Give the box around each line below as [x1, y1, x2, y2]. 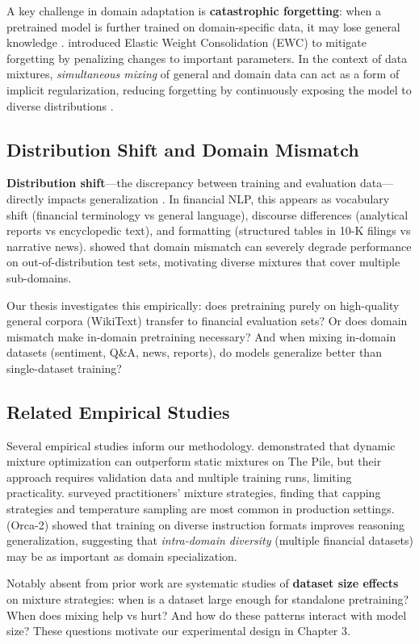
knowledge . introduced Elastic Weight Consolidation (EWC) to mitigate [6, 34, 367, 51]
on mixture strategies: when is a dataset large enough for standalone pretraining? [6, 591, 409, 608]
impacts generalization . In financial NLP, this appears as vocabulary [47, 190, 390, 207]
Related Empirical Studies [6, 399, 230, 424]
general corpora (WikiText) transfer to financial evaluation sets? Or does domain [6, 312, 408, 329]
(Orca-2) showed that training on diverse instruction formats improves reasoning [6, 516, 405, 533]
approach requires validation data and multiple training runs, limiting [6, 468, 352, 485]
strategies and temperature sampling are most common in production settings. [6, 500, 395, 517]
